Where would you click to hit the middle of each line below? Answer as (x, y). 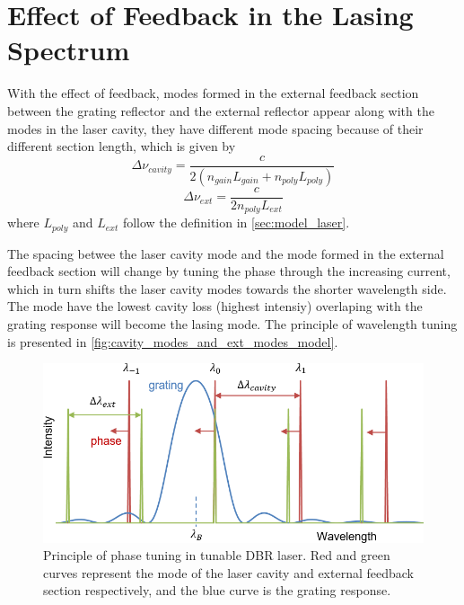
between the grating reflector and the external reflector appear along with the (221, 110)
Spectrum (69, 50)
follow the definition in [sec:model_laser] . (236, 222)
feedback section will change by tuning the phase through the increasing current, (229, 271)
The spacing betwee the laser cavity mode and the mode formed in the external (226, 253)
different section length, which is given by (122, 146)
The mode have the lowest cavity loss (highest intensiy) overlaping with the (215, 306)
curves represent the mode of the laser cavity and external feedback (228, 572)
